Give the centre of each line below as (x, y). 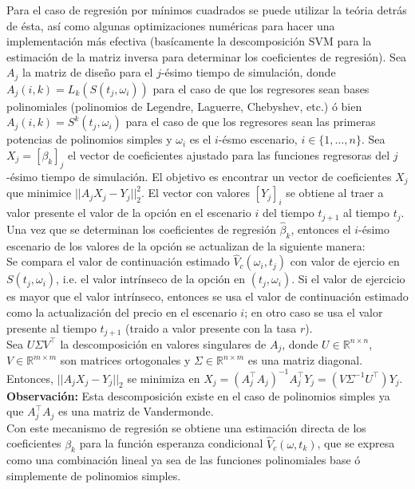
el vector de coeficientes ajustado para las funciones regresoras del (229, 155)
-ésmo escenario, (258, 139)
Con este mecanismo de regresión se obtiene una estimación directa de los (186, 427)
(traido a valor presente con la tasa (211, 327)
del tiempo (288, 213)
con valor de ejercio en (345, 261)
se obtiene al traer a (335, 193)
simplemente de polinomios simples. (94, 476)
